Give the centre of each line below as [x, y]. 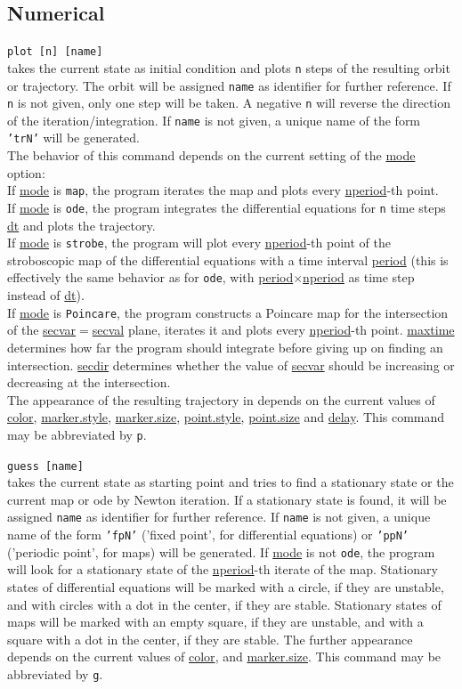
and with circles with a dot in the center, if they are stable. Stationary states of [224, 604]
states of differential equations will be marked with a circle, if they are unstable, [226, 587]
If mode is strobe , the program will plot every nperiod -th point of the [199, 243]
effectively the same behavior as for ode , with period [150, 277]
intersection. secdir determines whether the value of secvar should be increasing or [231, 365]
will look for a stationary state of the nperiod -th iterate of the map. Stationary [223, 569]
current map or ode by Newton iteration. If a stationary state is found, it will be [227, 499]
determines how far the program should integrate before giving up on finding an [225, 347]
